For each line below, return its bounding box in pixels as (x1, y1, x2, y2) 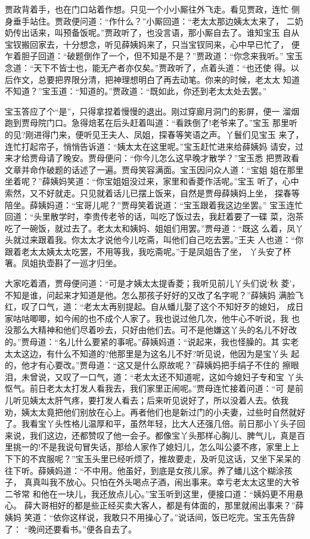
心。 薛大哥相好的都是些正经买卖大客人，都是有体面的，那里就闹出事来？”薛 (5, 499, 304, 512)
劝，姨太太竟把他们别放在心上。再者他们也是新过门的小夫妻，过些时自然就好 (5, 405, 305, 418)
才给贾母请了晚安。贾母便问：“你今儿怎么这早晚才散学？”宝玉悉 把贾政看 (13, 152, 299, 164)
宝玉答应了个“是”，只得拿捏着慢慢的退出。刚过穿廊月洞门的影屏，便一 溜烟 (5, 104, 299, 117)
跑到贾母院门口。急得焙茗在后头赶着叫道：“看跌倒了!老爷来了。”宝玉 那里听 (5, 116, 297, 129)
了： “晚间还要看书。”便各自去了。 (5, 522, 137, 535)
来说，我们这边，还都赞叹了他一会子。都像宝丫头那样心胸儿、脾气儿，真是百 (5, 429, 305, 441)
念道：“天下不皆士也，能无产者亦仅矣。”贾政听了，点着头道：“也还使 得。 (5, 61, 291, 73)
